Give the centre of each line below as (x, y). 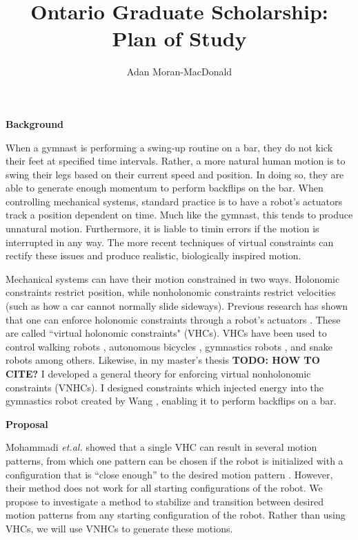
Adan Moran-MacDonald (179, 72)
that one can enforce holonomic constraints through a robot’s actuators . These (173, 319)
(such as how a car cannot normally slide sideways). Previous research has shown (177, 306)
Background (35, 123)
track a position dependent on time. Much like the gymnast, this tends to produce (179, 215)
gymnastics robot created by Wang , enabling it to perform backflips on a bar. (171, 401)
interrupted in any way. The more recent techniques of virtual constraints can (170, 242)
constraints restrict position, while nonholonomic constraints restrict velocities (171, 292)
